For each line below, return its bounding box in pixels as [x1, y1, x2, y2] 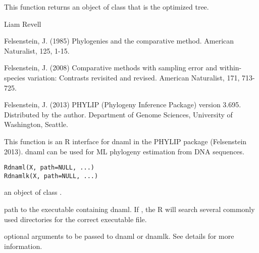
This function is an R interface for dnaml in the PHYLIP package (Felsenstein [4, 136, 247, 146]
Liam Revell [4, 18, 41, 29]
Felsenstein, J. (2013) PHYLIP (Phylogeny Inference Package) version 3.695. [4, 99, 241, 110]
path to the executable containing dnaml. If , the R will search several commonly [4, 204, 255, 215]
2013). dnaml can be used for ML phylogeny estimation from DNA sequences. [4, 146, 244, 156]
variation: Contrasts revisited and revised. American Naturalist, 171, [27, 72, 240, 82]
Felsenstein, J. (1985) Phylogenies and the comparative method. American [4, 35, 234, 46]
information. [4, 240, 42, 251]
